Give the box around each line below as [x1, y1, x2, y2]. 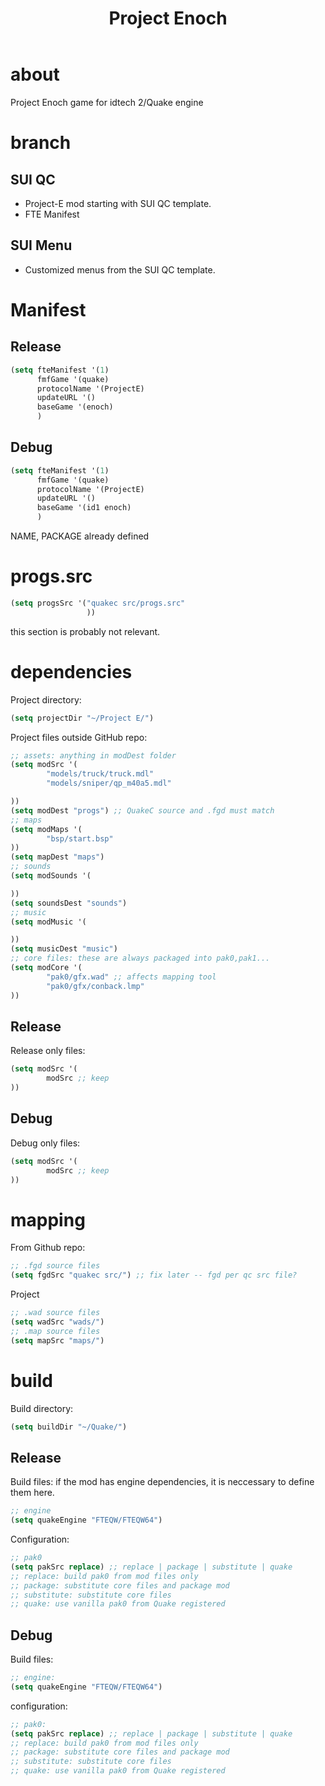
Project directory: [10, 693, 82, 706]
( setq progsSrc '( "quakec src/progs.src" [10, 598, 186, 608]
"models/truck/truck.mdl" [46, 769, 155, 779]
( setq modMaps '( [10, 824, 83, 834]
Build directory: [10, 1402, 74, 1414]
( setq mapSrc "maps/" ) [10, 1335, 105, 1346]
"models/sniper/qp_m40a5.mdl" [46, 778, 172, 789]
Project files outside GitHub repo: [10, 731, 148, 743]
